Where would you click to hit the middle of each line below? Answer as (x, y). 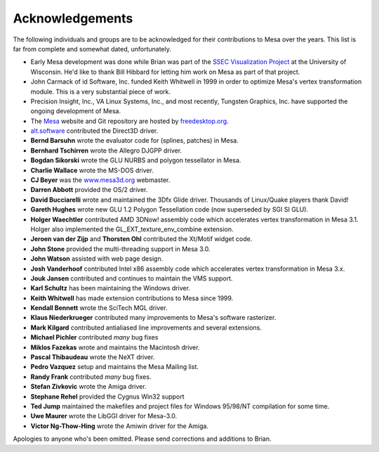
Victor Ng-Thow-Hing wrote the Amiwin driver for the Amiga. (119, 426)
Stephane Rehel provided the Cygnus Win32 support (108, 396)
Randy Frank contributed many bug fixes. (91, 377)
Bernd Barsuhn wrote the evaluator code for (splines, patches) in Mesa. (134, 141)
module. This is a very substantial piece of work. (101, 91)
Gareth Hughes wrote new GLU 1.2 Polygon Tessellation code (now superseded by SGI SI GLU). (169, 209)
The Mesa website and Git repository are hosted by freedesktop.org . (129, 121)
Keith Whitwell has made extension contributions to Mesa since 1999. (132, 298)
